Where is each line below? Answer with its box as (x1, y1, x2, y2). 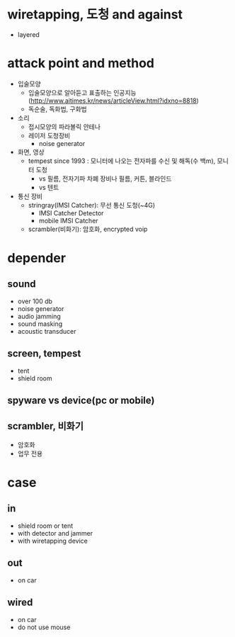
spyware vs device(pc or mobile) (7, 395, 155, 407)
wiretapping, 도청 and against (7, 6, 183, 23)
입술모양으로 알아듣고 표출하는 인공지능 (28, 88, 137, 96)
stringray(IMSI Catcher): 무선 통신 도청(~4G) (28, 201, 156, 209)
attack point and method (7, 55, 154, 72)
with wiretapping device (17, 536, 88, 545)
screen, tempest (7, 348, 81, 360)
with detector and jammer (17, 529, 93, 537)
